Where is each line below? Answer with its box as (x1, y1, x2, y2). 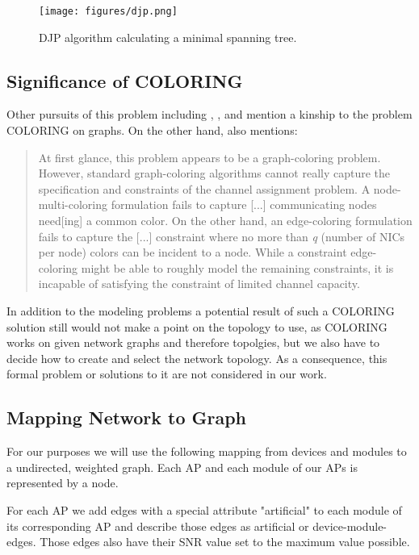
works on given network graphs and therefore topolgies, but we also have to (6, 334, 380, 351)
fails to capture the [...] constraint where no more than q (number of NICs (38, 227, 405, 244)
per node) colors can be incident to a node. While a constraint (38, 244, 347, 261)
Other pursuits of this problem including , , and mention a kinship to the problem (6, 106, 413, 123)
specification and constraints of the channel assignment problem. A (38, 180, 371, 197)
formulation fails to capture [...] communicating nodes (111, 196, 377, 213)
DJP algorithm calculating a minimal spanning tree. (39, 28, 297, 45)
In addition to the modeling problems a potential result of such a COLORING (6, 302, 395, 319)
